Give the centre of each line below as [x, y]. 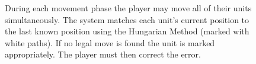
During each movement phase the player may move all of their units [128, 8]
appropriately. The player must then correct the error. [103, 54]
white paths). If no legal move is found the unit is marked [110, 42]
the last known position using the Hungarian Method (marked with [127, 31]
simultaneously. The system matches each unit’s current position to [127, 19]
